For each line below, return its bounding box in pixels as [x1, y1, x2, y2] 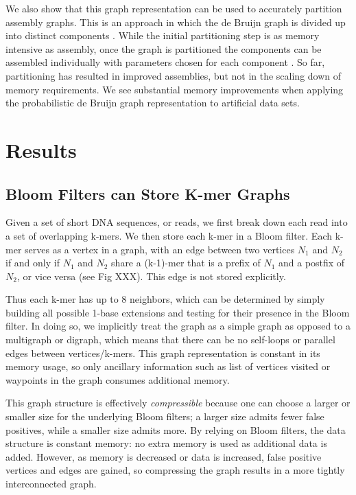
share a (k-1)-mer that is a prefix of [111, 255, 261, 270]
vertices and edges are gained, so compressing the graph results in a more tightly [5, 463, 345, 477]
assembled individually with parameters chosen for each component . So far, [5, 55, 325, 69]
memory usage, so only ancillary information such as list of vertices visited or [5, 359, 331, 373]
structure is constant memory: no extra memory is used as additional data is [5, 436, 327, 450]
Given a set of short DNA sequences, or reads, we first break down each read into [5, 215, 348, 229]
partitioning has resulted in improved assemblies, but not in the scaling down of [5, 68, 342, 82]
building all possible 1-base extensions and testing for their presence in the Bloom [5, 305, 350, 319]
